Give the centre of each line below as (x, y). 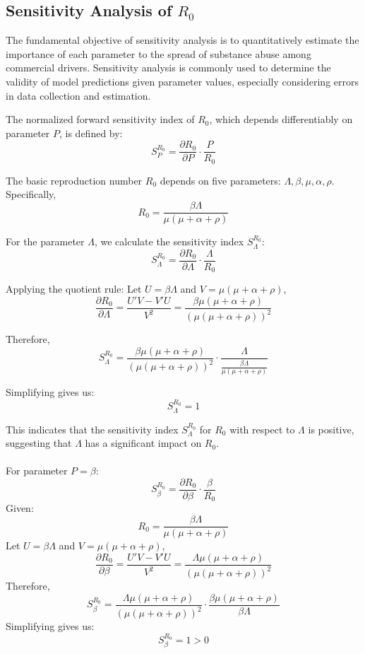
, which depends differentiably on (281, 119)
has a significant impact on (143, 443)
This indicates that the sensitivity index (92, 429)
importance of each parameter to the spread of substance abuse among (158, 53)
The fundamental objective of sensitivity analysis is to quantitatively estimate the (182, 40)
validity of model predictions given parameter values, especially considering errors (182, 81)
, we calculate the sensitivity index (169, 241)
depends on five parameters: (220, 180)
